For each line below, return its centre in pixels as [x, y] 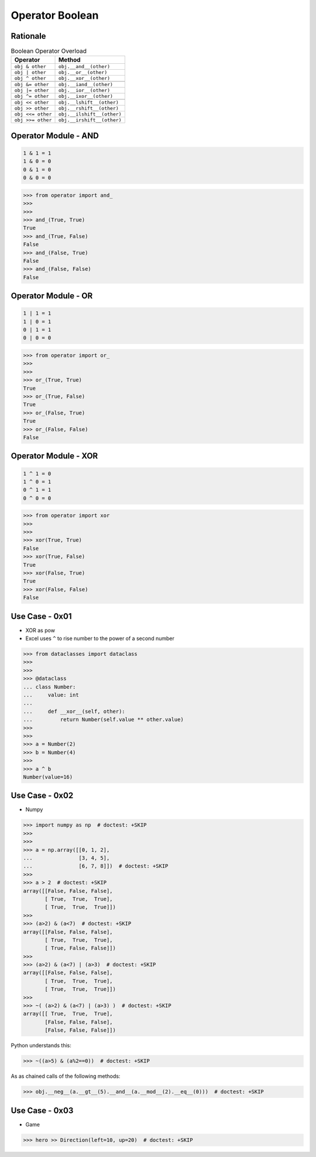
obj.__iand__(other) [86, 85]
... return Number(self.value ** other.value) [103, 720]
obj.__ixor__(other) [86, 96]
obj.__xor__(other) [84, 78]
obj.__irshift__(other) [90, 120]
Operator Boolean [55, 15]
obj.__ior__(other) [84, 91]
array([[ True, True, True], [68, 1014]
